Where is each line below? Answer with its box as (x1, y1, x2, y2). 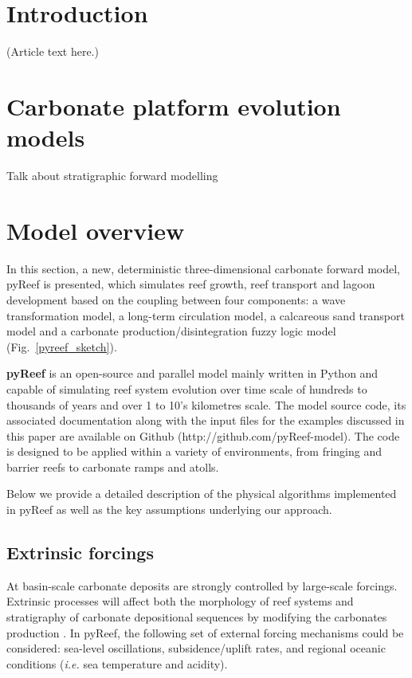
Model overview (6, 214, 185, 246)
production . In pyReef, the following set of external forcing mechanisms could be (6, 624, 404, 641)
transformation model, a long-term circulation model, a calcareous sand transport (6, 307, 405, 323)
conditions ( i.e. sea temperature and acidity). (6, 655, 228, 672)
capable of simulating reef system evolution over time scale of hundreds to (6, 380, 367, 397)
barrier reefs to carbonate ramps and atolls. (6, 458, 219, 475)
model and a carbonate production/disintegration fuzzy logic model (6, 323, 336, 339)
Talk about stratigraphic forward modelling (6, 167, 218, 184)
